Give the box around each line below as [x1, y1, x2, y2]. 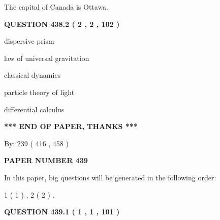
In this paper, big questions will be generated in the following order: [4, 172, 216, 182]
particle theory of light [4, 86, 75, 97]
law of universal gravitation [4, 52, 89, 63]
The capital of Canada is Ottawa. [4, 2, 109, 12]
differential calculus [4, 104, 65, 114]
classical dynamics [4, 70, 61, 80]
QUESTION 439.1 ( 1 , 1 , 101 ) [4, 206, 120, 217]
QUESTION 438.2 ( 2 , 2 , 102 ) [4, 18, 120, 29]
